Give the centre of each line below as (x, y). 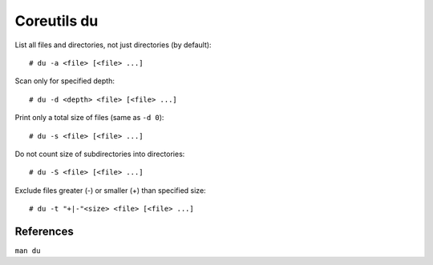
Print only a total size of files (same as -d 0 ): (89, 118)
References (44, 231)
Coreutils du (57, 21)
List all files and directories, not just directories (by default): (113, 45)
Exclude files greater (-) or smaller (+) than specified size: (110, 190)
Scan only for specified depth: (65, 81)
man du (28, 251)
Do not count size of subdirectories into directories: (100, 154)
